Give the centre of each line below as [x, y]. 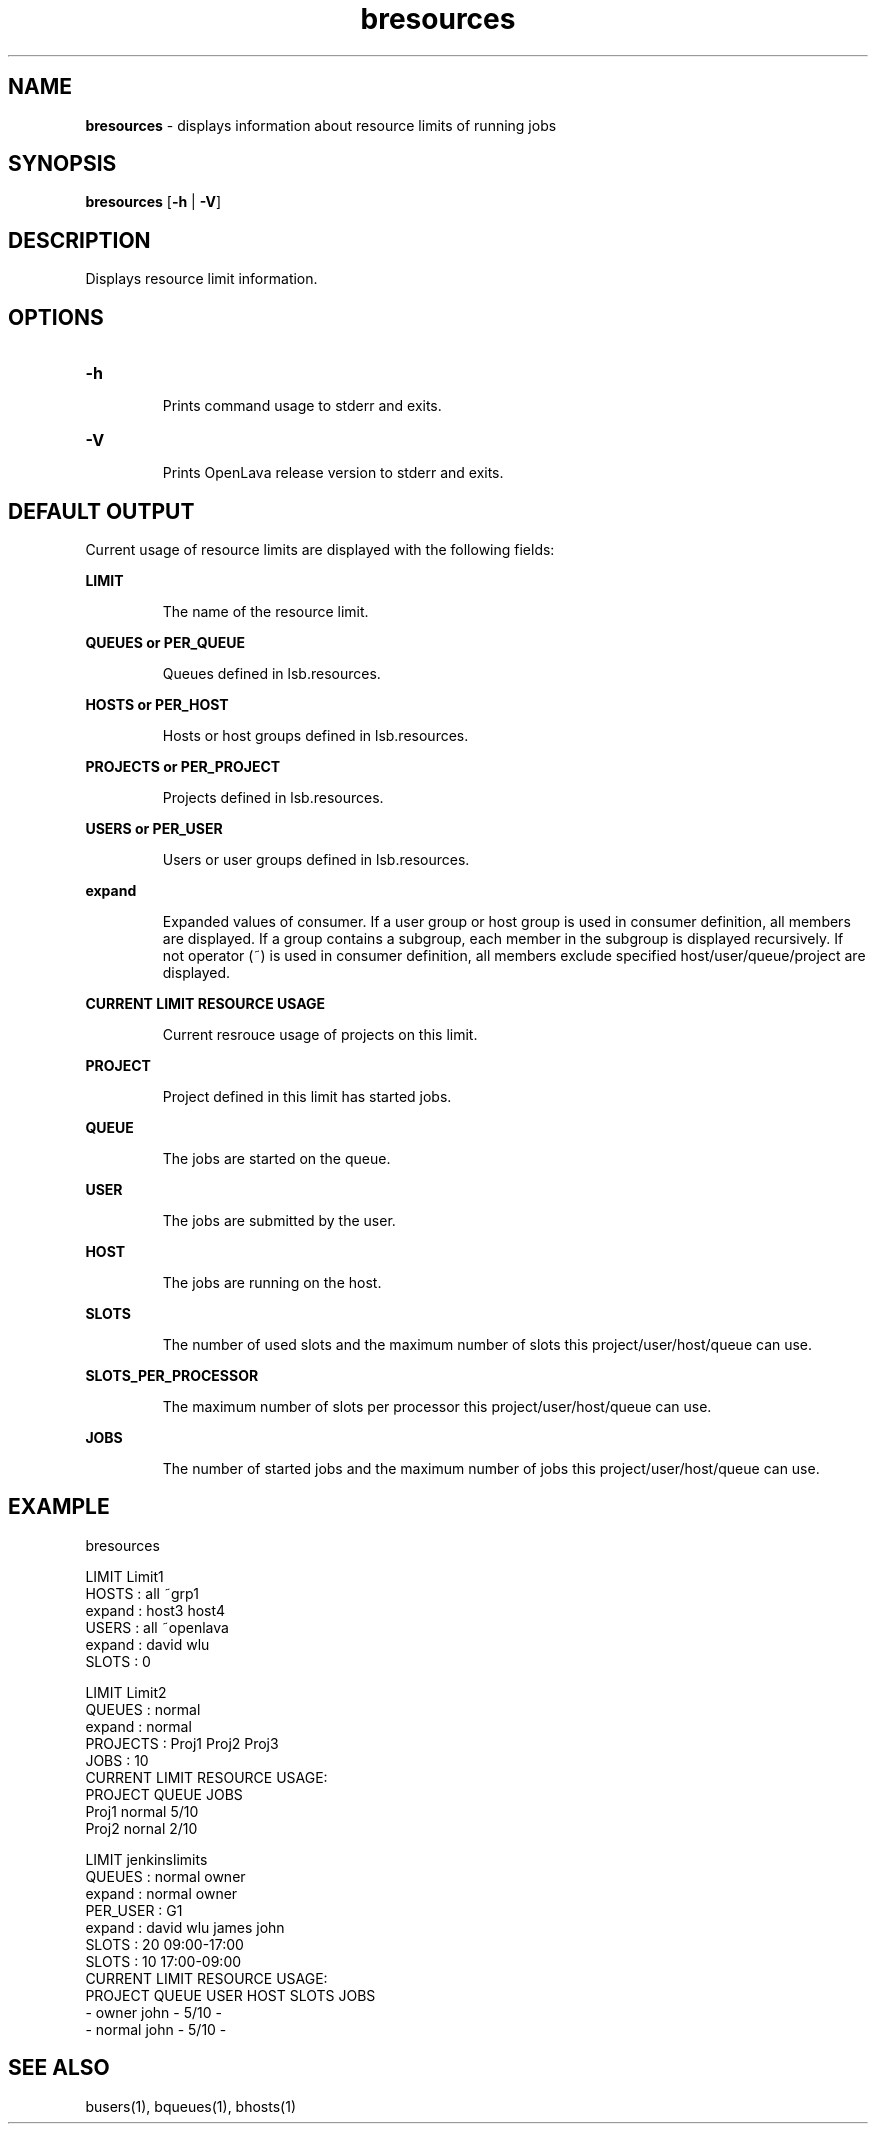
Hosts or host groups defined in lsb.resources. [315, 735]
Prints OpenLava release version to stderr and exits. [333, 473]
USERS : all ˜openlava [157, 1627]
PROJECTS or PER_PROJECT [183, 766]
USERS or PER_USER [154, 828]
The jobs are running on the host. [272, 1282]
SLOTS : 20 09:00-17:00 [164, 1944]
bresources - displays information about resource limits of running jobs [321, 125]
